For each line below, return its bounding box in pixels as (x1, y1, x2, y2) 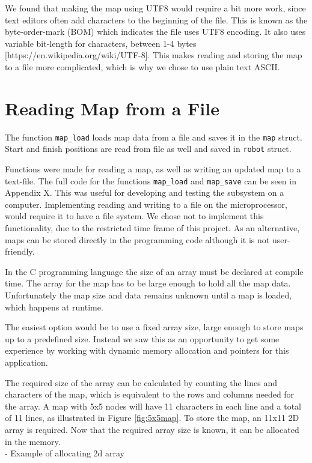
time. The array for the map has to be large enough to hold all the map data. (5, 277, 291, 289)
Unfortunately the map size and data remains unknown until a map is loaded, (5, 289, 292, 301)
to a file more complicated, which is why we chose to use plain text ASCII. (5, 60, 280, 73)
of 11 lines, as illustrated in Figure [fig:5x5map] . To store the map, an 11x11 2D (5, 411, 299, 424)
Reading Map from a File (5, 95, 219, 120)
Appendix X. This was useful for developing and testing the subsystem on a (5, 186, 284, 199)
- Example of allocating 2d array (5, 447, 125, 459)
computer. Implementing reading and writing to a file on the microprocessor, (5, 198, 287, 210)
